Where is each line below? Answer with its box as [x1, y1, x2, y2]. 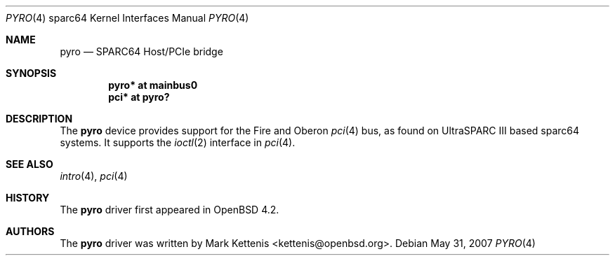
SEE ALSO [6, 158, 53, 170]
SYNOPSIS [6, 67, 57, 79]
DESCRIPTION [6, 113, 73, 125]
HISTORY [6, 192, 50, 204]
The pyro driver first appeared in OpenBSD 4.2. [60, 204, 279, 216]
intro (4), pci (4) [60, 170, 128, 182]
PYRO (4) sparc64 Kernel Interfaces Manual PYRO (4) [6, 12, 249, 24]
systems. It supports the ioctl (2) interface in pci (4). [60, 136, 296, 148]
